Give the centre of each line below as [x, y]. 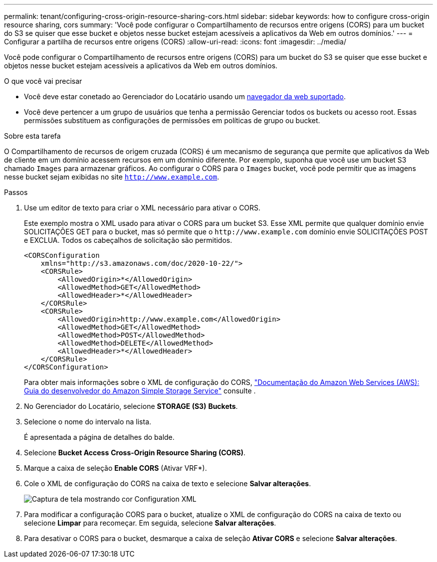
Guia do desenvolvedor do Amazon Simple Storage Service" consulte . [140, 391]
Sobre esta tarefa [32, 136]
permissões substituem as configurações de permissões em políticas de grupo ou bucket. [172, 120]
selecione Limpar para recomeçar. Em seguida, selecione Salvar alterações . [150, 523]
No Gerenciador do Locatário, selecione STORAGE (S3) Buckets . [131, 406]
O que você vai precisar [43, 81]
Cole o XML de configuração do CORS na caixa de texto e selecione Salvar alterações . [168, 483]
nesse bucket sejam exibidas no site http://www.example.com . [112, 177]
